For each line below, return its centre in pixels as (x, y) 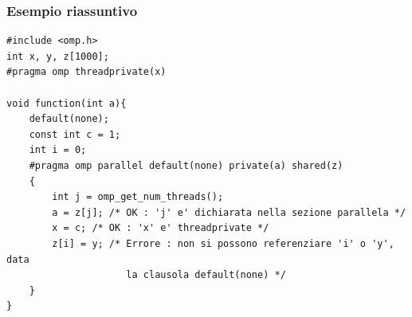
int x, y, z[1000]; (58, 56)
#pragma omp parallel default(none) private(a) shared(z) (186, 165)
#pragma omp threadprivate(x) (86, 72)
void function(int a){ (67, 103)
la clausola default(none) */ (206, 275)
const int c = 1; (75, 134)
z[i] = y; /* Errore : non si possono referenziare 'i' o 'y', (223, 243)
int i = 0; (58, 150)
